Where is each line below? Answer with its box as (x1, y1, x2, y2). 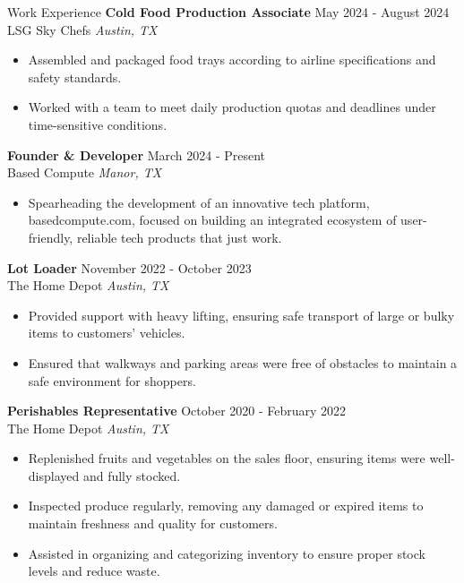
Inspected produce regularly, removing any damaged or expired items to (28, 496, 424, 515)
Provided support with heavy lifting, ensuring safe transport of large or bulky (28, 305, 455, 324)
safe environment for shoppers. (28, 371, 196, 390)
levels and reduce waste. (28, 562, 160, 580)
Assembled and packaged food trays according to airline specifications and (28, 50, 436, 69)
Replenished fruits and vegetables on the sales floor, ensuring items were (28, 449, 425, 467)
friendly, (28, 227, 73, 246)
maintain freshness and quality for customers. (28, 514, 278, 533)
